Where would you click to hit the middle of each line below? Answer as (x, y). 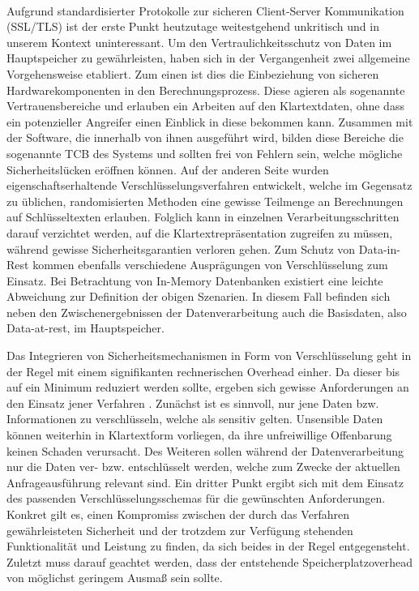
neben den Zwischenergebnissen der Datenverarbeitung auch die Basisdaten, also (207, 312)
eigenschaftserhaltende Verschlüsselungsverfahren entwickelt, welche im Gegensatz (209, 185)
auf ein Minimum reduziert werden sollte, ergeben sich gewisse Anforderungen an (208, 387)
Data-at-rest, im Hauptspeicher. (86, 328)
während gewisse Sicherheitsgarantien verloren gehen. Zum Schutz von (181, 248)
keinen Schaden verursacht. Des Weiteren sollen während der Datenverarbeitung (205, 450)
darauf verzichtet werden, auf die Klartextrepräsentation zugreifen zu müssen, (200, 232)
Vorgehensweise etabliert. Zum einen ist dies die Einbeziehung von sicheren (193, 73)
